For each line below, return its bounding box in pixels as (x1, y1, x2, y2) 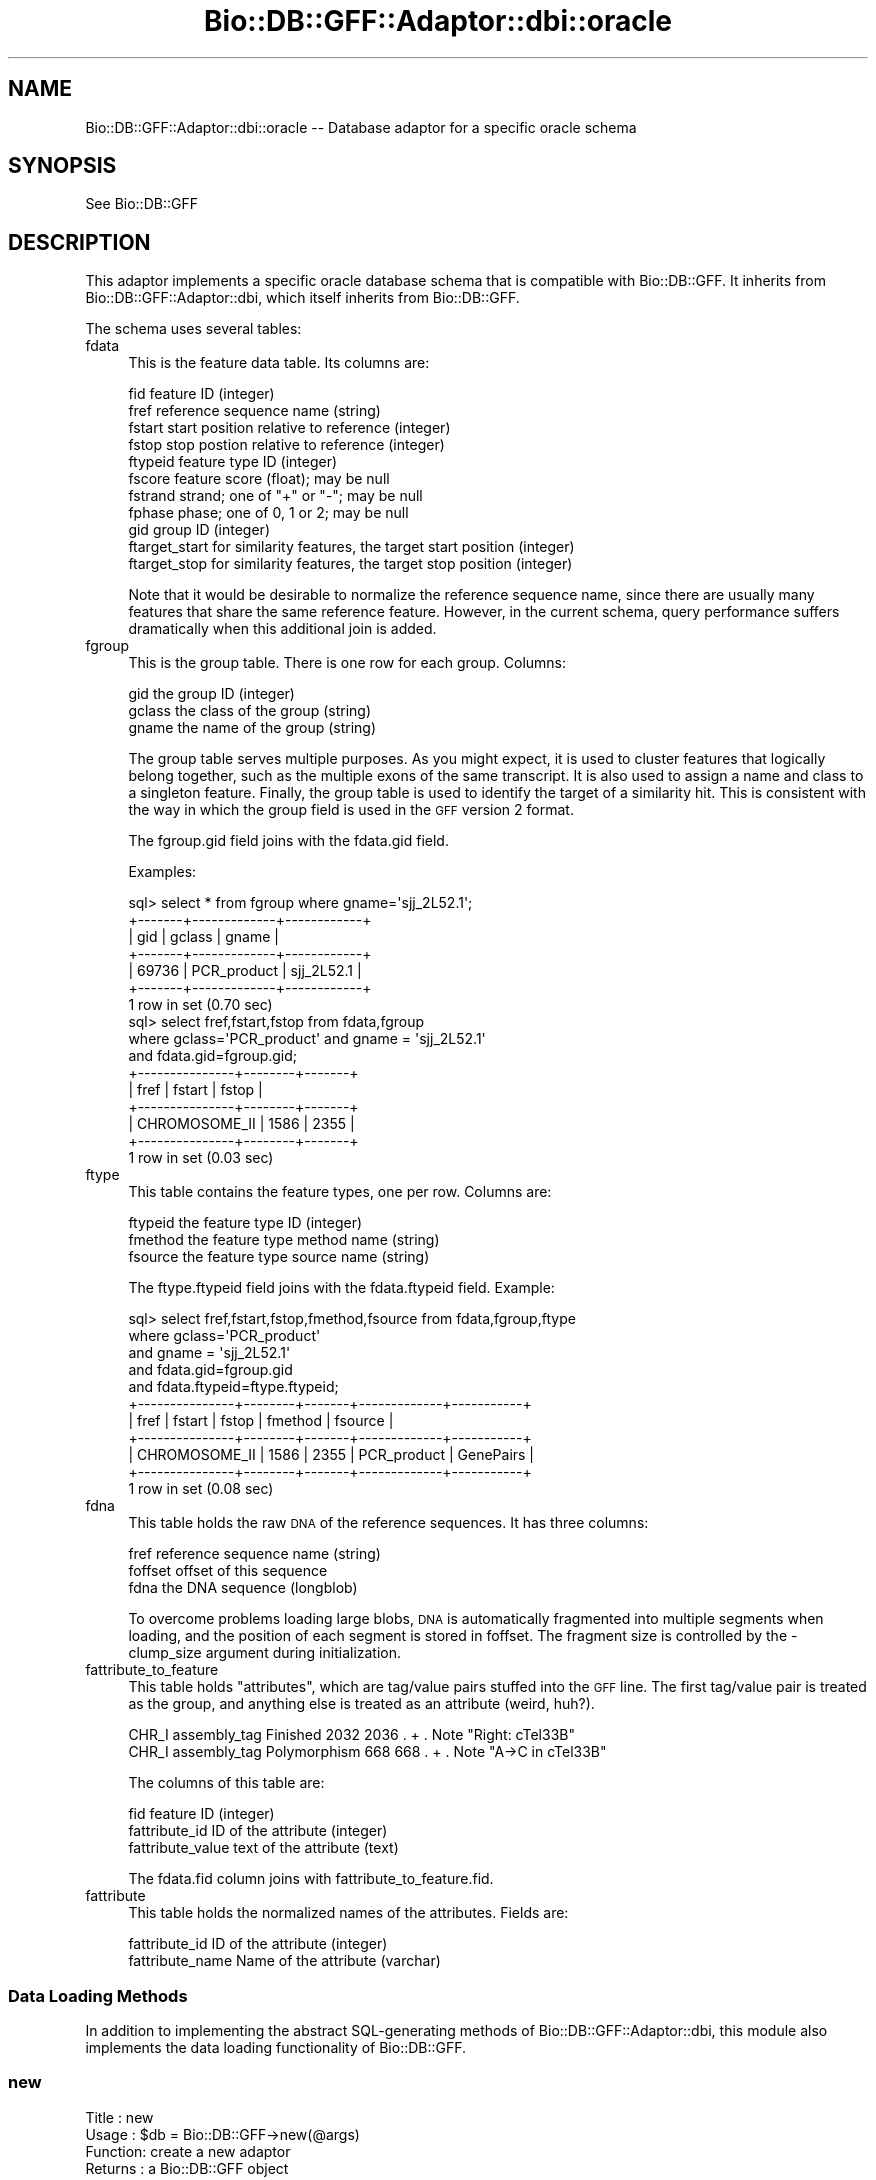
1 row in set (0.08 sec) (128, 1480, 274, 1498)
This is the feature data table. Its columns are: (128, 354, 430, 372)
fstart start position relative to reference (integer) (128, 419, 451, 437)
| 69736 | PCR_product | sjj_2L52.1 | (128, 962, 362, 980)
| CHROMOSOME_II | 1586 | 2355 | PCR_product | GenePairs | (128, 1446, 535, 1464)
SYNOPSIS (8, 153, 117, 179)
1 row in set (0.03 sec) (128, 1149, 274, 1167)
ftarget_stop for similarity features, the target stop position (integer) (128, 555, 573, 573)
